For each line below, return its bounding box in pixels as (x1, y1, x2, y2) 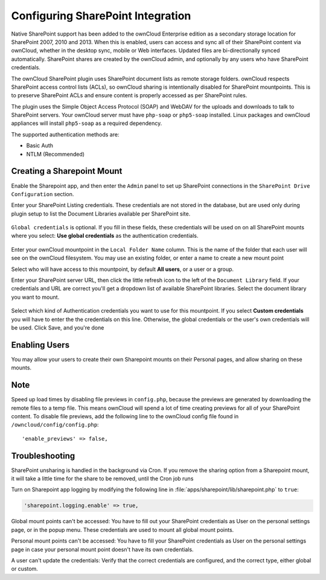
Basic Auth (26, 142, 54, 149)
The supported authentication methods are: (11, 130, 120, 138)
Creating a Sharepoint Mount (11, 166, 123, 176)
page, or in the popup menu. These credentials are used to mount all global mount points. (11, 526, 234, 534)
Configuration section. (11, 190, 74, 197)
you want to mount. (11, 293, 60, 301)
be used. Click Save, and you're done (11, 324, 104, 331)
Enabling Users (11, 340, 69, 350)
